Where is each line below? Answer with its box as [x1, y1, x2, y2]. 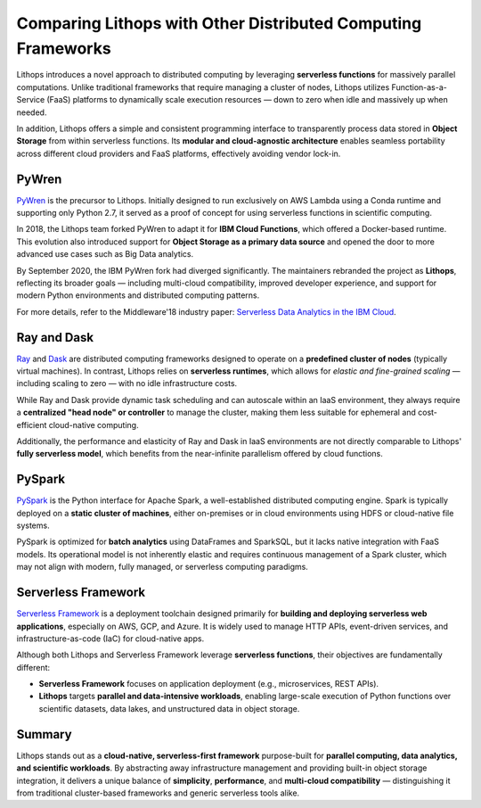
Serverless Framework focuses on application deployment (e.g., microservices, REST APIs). [38, 679, 379, 689]
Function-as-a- [391, 81, 447, 93]
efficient [16, 419, 47, 430]
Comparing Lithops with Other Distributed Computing [16, 13, 422, 33]
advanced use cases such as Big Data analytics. [16, 249, 194, 260]
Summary [16, 727, 72, 742]
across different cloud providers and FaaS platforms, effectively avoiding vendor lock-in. [16, 148, 341, 159]
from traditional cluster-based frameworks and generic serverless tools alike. [16, 787, 300, 798]
